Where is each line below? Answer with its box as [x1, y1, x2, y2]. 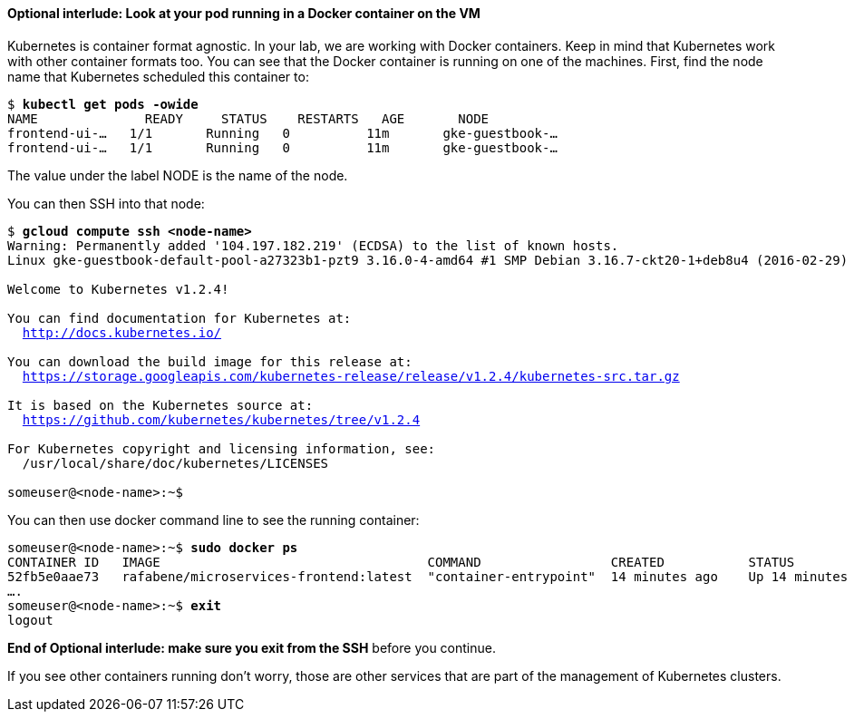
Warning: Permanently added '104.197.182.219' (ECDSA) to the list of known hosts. [7, 238, 619, 253]
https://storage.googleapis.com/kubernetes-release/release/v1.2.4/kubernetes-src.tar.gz [22, 368, 680, 384]
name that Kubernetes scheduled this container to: [7, 68, 309, 84]
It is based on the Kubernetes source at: [7, 397, 314, 413]
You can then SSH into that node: [7, 195, 205, 211]
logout [7, 612, 53, 627]
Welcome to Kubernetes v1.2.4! [7, 281, 229, 296]
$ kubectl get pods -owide [7, 96, 199, 112]
